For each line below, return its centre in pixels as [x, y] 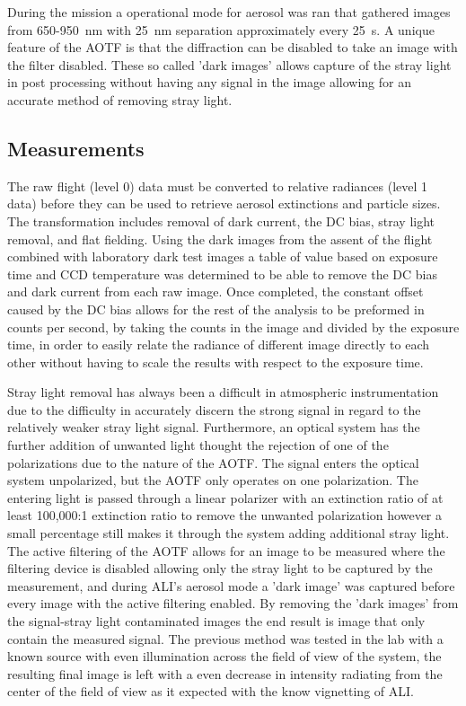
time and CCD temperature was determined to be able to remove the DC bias [222, 274]
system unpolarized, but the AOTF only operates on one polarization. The [213, 480]
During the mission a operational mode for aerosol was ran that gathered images [229, 12]
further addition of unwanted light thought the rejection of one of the [198, 445]
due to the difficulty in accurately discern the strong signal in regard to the [214, 409]
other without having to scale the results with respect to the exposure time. [215, 362]
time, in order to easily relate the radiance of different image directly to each [219, 344]
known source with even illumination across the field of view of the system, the [224, 656]
